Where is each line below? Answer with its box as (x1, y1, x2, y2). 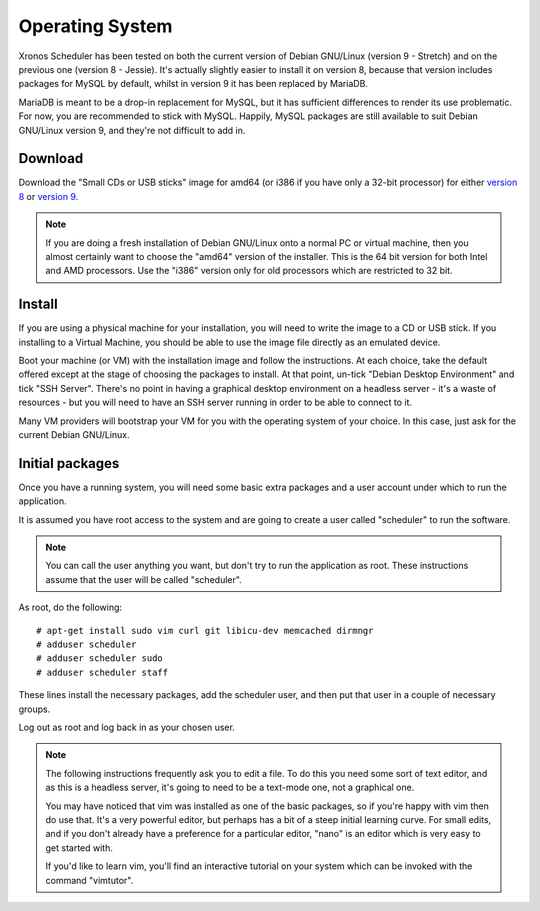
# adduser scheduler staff (36, 666, 169, 678)
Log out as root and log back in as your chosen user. (18, 721, 235, 733)
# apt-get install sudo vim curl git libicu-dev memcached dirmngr (36, 625, 374, 636)
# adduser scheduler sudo (36, 653, 164, 664)
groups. (18, 703, 51, 715)
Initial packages (18, 455, 120, 472)
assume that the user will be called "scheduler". (45, 573, 242, 585)
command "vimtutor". (45, 874, 134, 886)
